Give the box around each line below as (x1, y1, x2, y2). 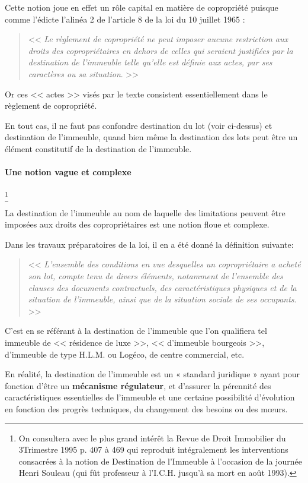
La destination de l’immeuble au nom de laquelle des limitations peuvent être (5, 206, 285, 219)
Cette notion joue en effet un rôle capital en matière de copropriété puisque (5, 1, 278, 13)
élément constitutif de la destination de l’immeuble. (5, 142, 192, 154)
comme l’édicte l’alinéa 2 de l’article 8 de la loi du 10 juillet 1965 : (5, 12, 245, 25)
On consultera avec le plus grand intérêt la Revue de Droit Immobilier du (18, 431, 286, 444)
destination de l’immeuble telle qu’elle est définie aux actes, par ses (28, 56, 272, 68)
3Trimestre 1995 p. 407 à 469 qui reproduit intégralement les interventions (18, 443, 288, 456)
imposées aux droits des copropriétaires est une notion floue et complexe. (5, 218, 269, 231)
